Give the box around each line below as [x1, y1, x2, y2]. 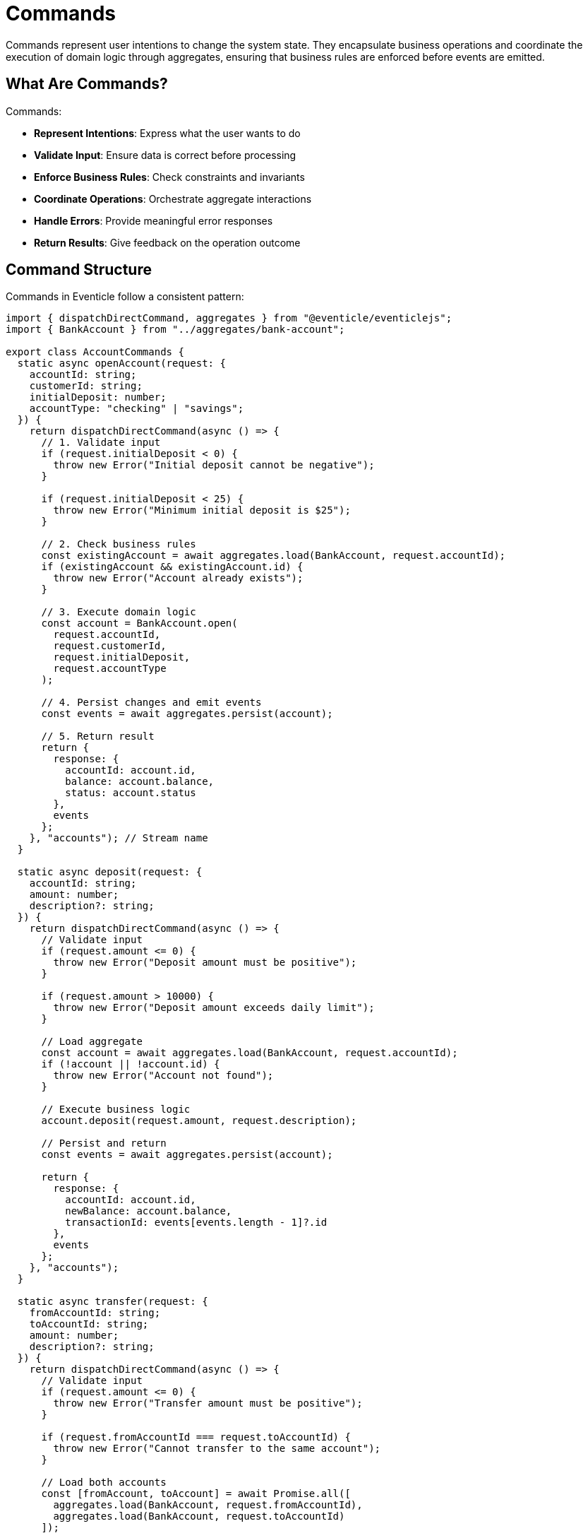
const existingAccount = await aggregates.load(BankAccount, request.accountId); [41, 550, 506, 562]
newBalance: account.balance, [65, 1205, 232, 1217]
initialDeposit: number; [29, 391, 167, 403]
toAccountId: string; [29, 1318, 149, 1330]
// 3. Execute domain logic [41, 606, 196, 618]
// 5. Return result [41, 730, 155, 743]
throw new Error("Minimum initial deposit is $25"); [53, 504, 351, 516]
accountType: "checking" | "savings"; [29, 403, 244, 415]
